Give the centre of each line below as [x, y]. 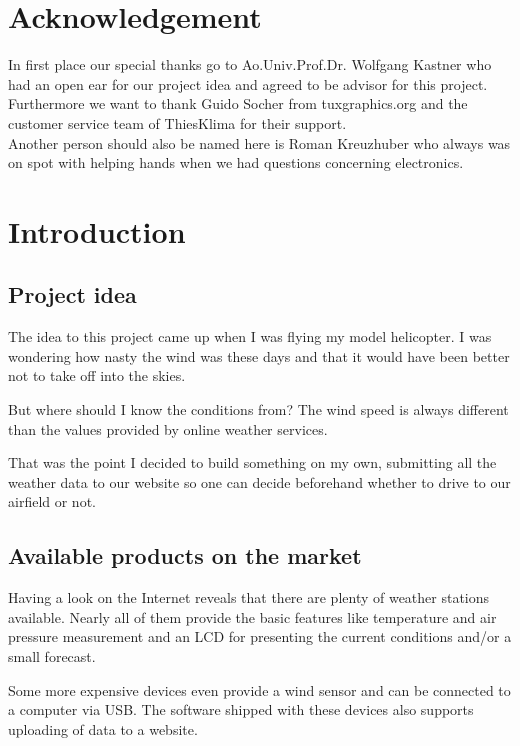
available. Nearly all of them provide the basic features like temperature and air [252, 616]
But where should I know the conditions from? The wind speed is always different [258, 409]
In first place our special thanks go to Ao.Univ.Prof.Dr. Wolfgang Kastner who [250, 64]
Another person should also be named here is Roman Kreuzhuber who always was [259, 142]
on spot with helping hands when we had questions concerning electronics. [236, 162]
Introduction [97, 230]
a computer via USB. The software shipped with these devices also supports [241, 709]
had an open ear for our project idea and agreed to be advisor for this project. [248, 83]
